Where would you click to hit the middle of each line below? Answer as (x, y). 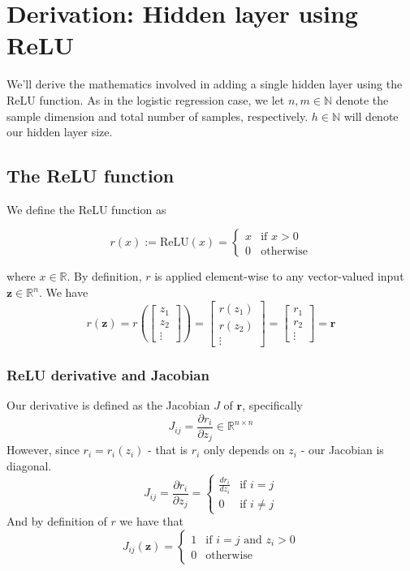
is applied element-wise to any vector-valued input (279, 276)
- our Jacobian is (342, 450)
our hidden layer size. (60, 132)
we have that (151, 521)
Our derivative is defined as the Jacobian (108, 404)
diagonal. (29, 465)
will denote (371, 116)
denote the (362, 99)
